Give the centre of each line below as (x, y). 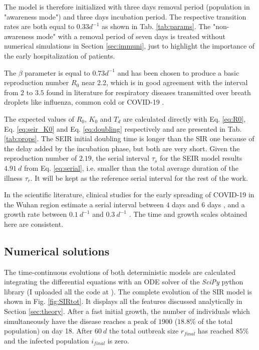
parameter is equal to (57, 72)
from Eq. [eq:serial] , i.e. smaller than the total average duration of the (131, 167)
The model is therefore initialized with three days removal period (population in (127, 7)
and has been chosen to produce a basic (178, 72)
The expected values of (39, 118)
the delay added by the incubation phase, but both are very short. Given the (122, 148)
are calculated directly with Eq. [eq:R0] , (184, 118)
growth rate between (36, 214)
